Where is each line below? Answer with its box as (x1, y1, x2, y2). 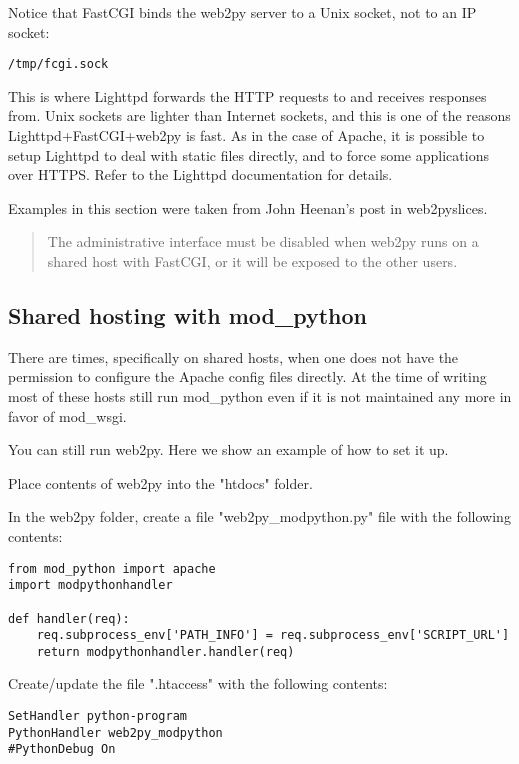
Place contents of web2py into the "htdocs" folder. (8, 472, 313, 493)
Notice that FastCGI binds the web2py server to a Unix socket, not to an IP (8, 2, 477, 22)
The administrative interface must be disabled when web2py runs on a (47, 231, 479, 252)
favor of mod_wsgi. (8, 405, 127, 426)
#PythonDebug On (8, 742, 116, 757)
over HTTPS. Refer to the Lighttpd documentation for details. (8, 164, 393, 185)
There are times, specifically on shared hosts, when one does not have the (8, 346, 459, 367)
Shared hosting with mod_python (8, 299, 368, 330)
